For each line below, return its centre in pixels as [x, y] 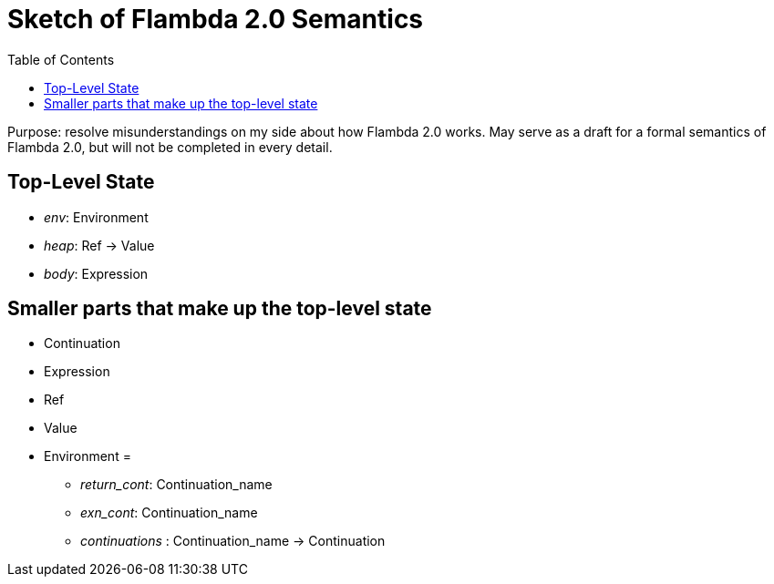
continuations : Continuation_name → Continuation [233, 541]
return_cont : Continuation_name [176, 485]
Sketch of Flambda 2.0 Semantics [216, 19]
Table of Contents [61, 59]
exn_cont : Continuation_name [169, 513]
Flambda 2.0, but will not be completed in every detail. [170, 147]
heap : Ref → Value [99, 245]
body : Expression [96, 273]
